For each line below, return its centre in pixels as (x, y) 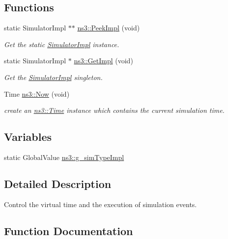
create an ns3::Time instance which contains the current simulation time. (114, 110)
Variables (28, 137)
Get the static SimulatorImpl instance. (62, 44)
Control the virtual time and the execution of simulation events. (100, 204)
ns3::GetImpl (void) (103, 61)
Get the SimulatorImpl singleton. (53, 77)
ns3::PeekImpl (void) (109, 28)
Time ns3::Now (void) (37, 93)
